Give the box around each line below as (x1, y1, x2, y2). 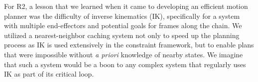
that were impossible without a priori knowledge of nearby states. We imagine (4, 49, 243, 59)
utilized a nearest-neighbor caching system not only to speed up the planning (4, 30, 240, 40)
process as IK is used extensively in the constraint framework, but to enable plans (4, 40, 254, 50)
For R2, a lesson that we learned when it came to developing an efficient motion (4, 1, 248, 11)
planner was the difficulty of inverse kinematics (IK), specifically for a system (4, 10, 240, 21)
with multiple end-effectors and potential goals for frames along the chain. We (4, 20, 242, 31)
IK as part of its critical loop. (4, 69, 94, 79)
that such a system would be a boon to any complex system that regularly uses (4, 59, 246, 69)
